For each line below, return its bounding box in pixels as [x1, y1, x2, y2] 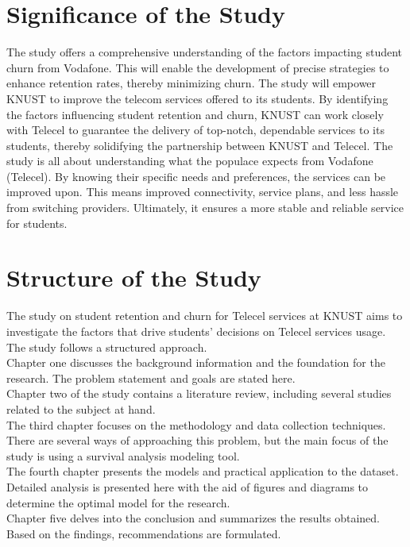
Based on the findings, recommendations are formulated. [6, 525, 281, 541]
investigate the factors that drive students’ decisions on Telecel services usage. [6, 322, 386, 339]
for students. [6, 214, 68, 231]
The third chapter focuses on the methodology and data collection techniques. [6, 416, 386, 433]
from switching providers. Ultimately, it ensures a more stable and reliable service [6, 199, 404, 216]
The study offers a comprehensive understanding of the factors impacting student [6, 44, 403, 60]
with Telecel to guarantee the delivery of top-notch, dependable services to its [6, 121, 385, 138]
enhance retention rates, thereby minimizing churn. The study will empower [6, 75, 377, 91]
